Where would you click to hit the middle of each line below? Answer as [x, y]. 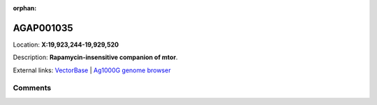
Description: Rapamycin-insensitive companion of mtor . [95, 57]
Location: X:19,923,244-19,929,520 [66, 45]
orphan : [25, 8]
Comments [32, 88]
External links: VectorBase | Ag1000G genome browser [92, 70]
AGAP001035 [43, 28]
